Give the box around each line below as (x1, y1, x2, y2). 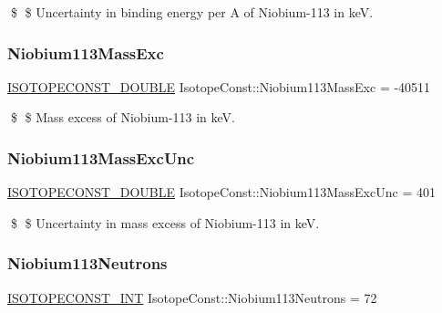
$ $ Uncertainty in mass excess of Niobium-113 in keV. (10, 213, 320, 232)
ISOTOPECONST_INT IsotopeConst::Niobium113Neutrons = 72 (7, 287, 377, 307)
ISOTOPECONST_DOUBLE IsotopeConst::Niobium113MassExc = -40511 (7, 77, 431, 96)
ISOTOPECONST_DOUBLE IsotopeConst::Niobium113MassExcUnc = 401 (7, 183, 436, 202)
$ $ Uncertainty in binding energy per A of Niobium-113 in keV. (10, 3, 374, 21)
